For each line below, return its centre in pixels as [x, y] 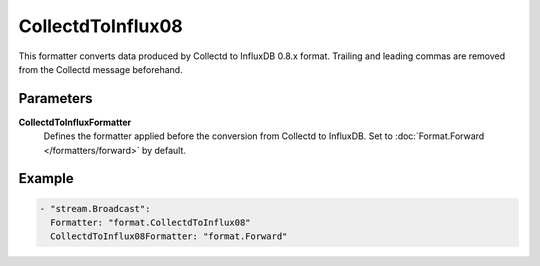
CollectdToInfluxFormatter [75, 122]
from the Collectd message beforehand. [101, 69]
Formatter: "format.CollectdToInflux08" [150, 223]
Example [46, 178]
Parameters [55, 98]
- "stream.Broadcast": [95, 208]
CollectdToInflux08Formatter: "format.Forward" [169, 236]
